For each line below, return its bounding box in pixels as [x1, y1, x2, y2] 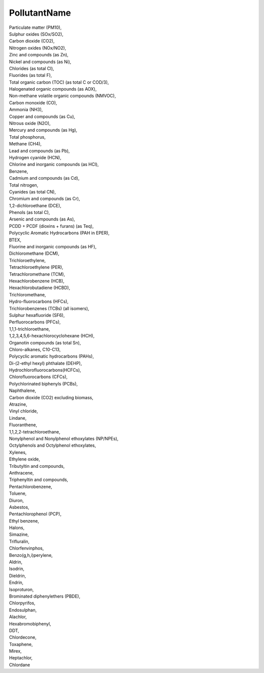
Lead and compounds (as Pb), [9, 147, 70, 154]
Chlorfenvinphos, [9, 545, 44, 551]
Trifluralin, [9, 538, 30, 544]
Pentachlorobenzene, [9, 483, 52, 489]
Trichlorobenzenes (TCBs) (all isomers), [9, 305, 89, 311]
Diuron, [9, 497, 24, 503]
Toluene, [9, 490, 27, 497]
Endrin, [9, 579, 24, 585]
